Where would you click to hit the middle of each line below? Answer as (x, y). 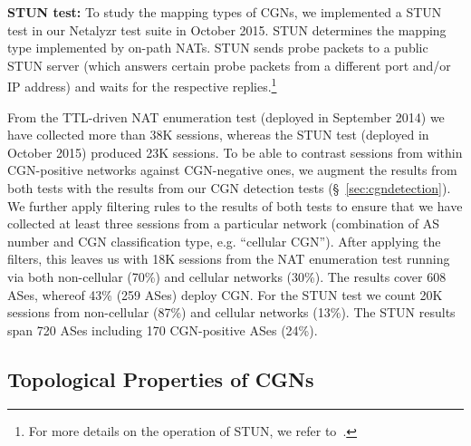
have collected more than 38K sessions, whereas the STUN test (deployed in (218, 135)
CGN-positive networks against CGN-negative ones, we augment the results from (232, 170)
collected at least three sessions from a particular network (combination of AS (223, 223)
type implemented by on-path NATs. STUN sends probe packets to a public (218, 48)
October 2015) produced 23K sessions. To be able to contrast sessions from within (235, 152)
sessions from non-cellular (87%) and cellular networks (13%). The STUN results (231, 312)
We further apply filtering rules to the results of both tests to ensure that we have (235, 205)
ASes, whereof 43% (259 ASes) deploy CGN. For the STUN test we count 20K (225, 294)
